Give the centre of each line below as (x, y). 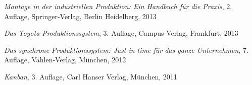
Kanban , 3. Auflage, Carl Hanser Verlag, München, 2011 (91, 76)
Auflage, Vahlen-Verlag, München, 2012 (65, 60)
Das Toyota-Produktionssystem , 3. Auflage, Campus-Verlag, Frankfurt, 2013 (121, 33)
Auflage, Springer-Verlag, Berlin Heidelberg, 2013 (80, 16)
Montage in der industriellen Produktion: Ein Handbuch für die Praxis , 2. (118, 6)
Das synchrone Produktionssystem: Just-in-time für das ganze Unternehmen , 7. (126, 50)
